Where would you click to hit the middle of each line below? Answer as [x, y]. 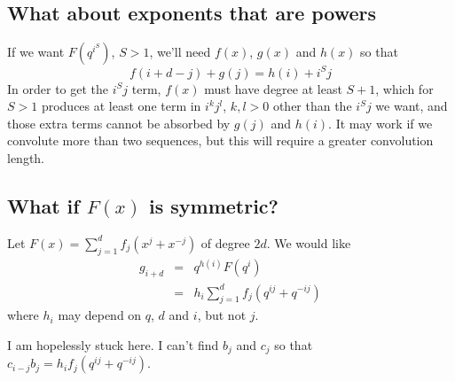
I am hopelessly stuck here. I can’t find [113, 344]
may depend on [100, 315]
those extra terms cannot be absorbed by [119, 123]
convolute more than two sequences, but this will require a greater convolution [220, 140]
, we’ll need [180, 52]
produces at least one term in [121, 106]
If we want [36, 52]
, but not [222, 315]
